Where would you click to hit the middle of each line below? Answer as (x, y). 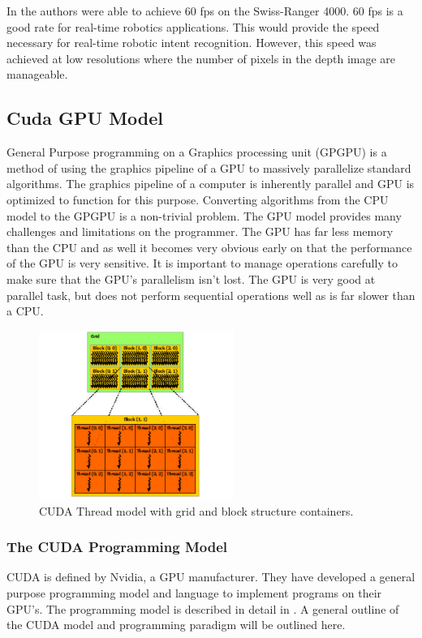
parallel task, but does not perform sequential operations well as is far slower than (211, 295)
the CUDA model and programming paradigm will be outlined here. (176, 625)
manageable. (37, 74)
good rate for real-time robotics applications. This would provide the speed (193, 26)
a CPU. (25, 311)
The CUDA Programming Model (117, 547)
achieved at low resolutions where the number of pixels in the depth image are (201, 58)
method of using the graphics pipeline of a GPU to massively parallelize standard (209, 167)
